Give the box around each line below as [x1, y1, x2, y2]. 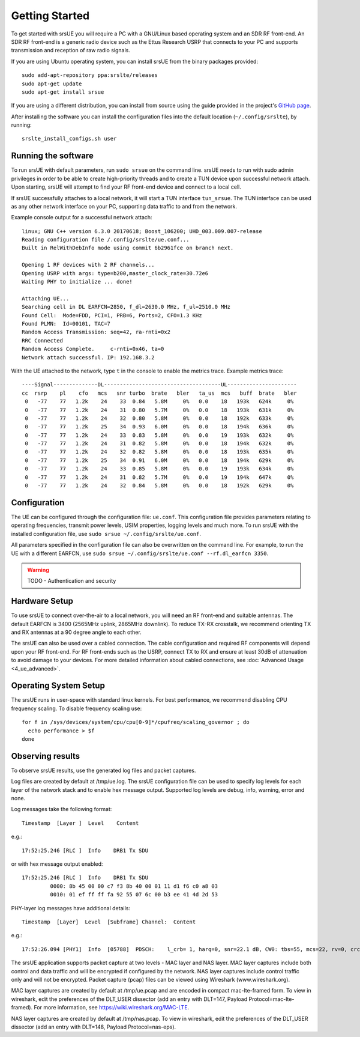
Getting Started [11, 9, 90, 22]
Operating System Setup [11, 681, 105, 691]
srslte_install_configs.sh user [22, 135, 117, 142]
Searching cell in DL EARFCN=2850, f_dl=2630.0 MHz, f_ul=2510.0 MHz [22, 303, 231, 311]
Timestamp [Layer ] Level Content [22, 820, 139, 826]
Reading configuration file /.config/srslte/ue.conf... [22, 236, 190, 243]
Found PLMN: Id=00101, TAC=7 [22, 320, 111, 327]
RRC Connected [22, 337, 63, 344]
